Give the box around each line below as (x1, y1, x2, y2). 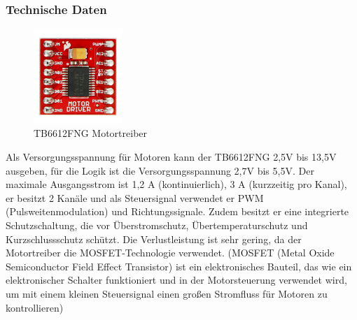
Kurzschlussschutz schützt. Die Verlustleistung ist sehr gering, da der (6, 231, 302, 246)
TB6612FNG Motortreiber (34, 126, 148, 140)
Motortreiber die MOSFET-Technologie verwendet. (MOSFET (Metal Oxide (6, 245, 335, 260)
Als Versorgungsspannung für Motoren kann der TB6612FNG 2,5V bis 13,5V (6, 150, 337, 164)
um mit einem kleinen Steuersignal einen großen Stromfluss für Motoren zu (6, 286, 328, 300)
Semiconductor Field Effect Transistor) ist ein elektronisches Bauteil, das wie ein (6, 259, 352, 273)
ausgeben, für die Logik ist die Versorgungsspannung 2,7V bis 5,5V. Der (6, 163, 314, 177)
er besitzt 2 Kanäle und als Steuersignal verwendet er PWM (6, 190, 264, 205)
